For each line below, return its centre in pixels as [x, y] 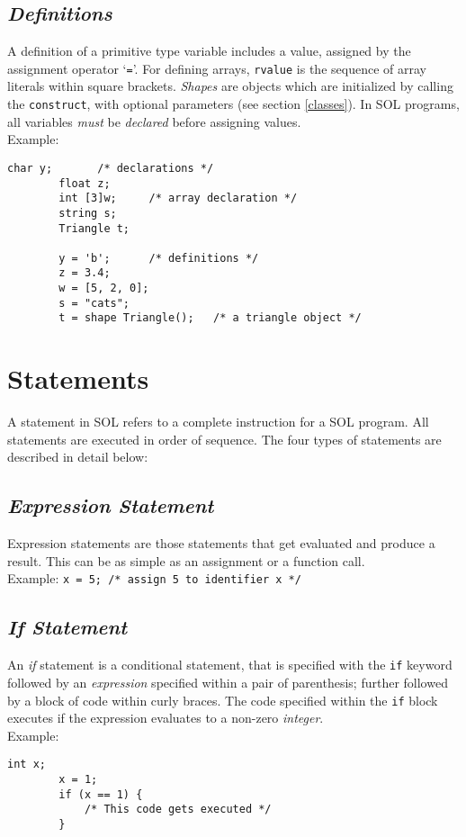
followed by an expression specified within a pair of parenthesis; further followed [228, 682]
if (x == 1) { [101, 794]
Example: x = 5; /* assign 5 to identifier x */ [154, 578]
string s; [88, 213]
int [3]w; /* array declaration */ [178, 198]
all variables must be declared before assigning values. [154, 121]
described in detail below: [78, 457]
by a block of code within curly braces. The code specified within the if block [223, 700]
